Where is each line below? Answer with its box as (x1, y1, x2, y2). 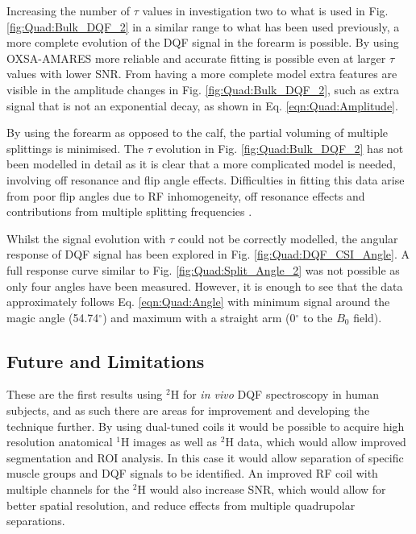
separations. (6, 512, 65, 529)
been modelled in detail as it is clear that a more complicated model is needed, (6, 155, 396, 172)
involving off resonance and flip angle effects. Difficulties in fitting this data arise (6, 171, 405, 188)
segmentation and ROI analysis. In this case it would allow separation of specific (6, 449, 404, 466)
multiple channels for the (6, 481, 130, 498)
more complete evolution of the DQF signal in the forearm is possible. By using (6, 34, 399, 51)
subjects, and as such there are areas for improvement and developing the (6, 402, 370, 419)
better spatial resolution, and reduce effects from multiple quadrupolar (6, 496, 356, 513)
